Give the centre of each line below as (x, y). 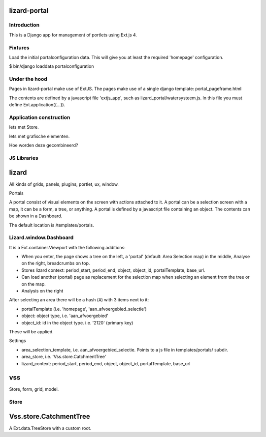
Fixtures (19, 48)
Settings (17, 341)
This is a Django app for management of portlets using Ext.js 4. (73, 35)
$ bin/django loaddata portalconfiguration (51, 66)
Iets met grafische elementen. (39, 136)
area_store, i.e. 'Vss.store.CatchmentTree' (64, 357)
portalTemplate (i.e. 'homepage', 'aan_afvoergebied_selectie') (84, 309)
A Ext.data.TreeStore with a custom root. (50, 428)
